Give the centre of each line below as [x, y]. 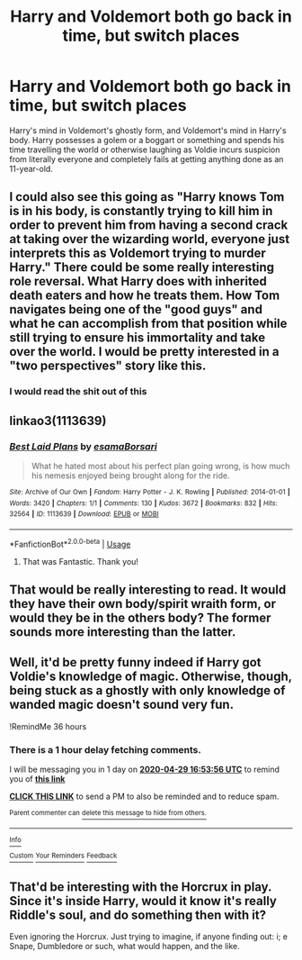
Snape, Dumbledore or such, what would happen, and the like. [124, 946]
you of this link [37, 779]
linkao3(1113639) [58, 421]
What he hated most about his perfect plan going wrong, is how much [160, 466]
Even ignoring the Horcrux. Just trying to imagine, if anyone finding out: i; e [148, 937]
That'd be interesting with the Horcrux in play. [141, 887]
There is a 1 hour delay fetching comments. [106, 749]
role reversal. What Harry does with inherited [138, 281]
